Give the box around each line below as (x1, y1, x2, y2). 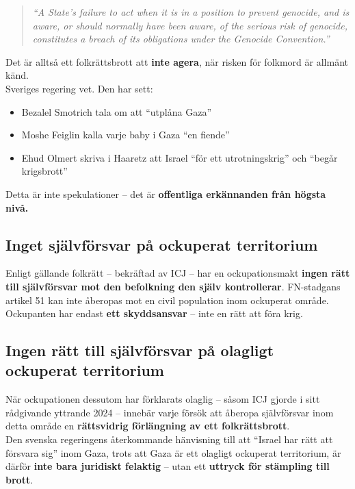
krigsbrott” (21, 164, 68, 178)
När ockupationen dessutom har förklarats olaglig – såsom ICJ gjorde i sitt (5, 392, 320, 406)
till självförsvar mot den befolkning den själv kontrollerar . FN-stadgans (5, 279, 341, 293)
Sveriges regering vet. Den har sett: (5, 81, 153, 95)
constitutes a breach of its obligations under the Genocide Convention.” (32, 32, 330, 46)
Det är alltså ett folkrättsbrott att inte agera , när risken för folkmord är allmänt (5, 54, 348, 68)
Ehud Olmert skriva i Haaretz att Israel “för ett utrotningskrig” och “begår (21, 150, 338, 164)
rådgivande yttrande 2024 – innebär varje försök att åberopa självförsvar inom (5, 405, 334, 419)
